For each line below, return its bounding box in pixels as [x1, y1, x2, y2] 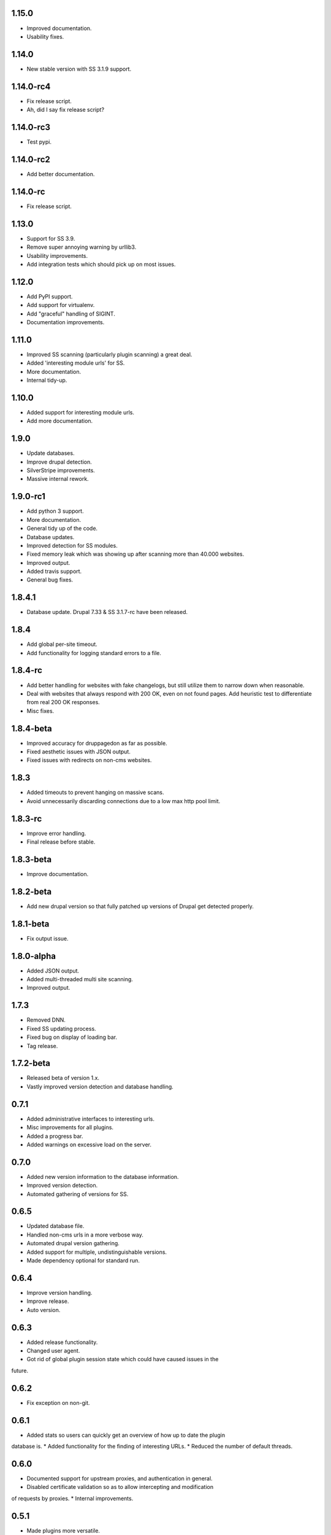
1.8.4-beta [11, 723, 52, 734]
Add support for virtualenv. [26, 301, 95, 309]
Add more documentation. [26, 418, 93, 425]
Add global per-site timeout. [26, 640, 97, 648]
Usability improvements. [26, 252, 88, 259]
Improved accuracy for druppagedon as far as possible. [26, 739, 168, 747]
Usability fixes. [26, 33, 64, 40]
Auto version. [26, 1306, 61, 1313]
